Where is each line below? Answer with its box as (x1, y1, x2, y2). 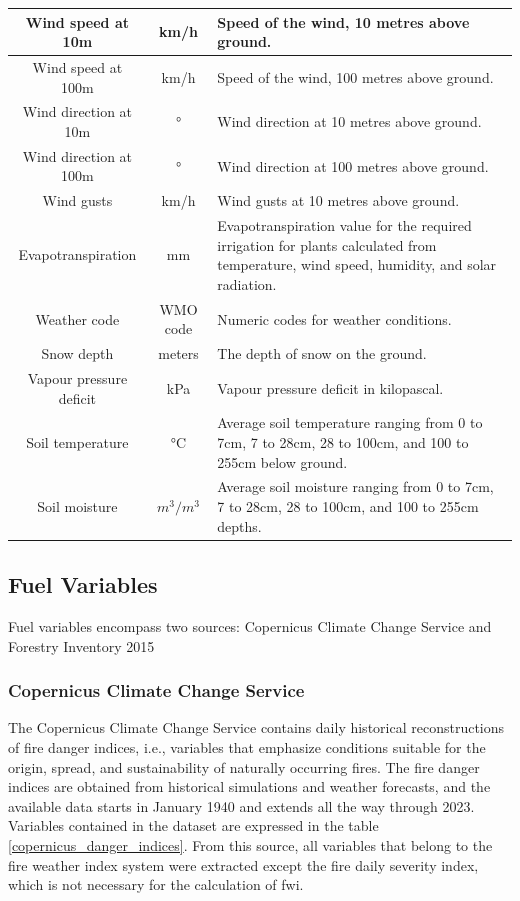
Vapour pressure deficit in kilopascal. (217, 377, 444, 398)
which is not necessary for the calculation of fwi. (8, 874, 304, 895)
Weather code (35, 308, 120, 329)
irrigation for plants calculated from (217, 234, 437, 255)
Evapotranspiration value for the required (217, 215, 472, 236)
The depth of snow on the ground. (217, 343, 427, 364)
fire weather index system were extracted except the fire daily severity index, (8, 854, 479, 875)
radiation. (217, 273, 277, 294)
